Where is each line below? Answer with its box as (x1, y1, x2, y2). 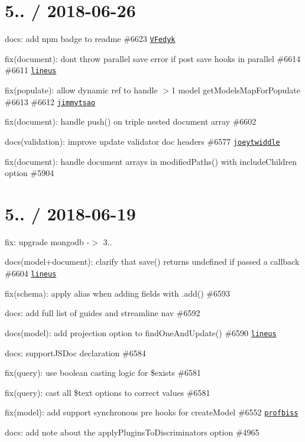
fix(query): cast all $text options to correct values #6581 (5, 386, 210, 398)
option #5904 (5, 167, 54, 179)
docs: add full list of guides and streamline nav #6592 (5, 307, 200, 319)
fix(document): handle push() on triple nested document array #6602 (5, 115, 257, 128)
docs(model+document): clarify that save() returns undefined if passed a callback (5, 255, 300, 268)
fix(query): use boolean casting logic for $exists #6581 (5, 366, 202, 379)
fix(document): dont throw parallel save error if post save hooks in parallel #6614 (5, 52, 301, 64)
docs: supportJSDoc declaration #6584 (5, 346, 146, 359)
